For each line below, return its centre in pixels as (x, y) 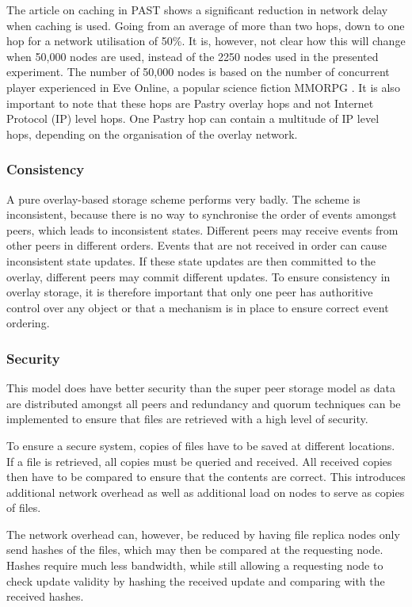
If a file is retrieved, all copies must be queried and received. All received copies (199, 461)
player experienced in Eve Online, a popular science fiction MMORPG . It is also (203, 87)
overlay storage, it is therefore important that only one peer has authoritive (190, 292)
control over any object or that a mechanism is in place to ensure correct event (198, 307)
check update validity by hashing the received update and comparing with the (196, 580)
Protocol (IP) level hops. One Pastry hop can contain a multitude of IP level (193, 118)
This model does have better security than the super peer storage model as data (201, 388)
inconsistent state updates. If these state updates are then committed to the (191, 260)
